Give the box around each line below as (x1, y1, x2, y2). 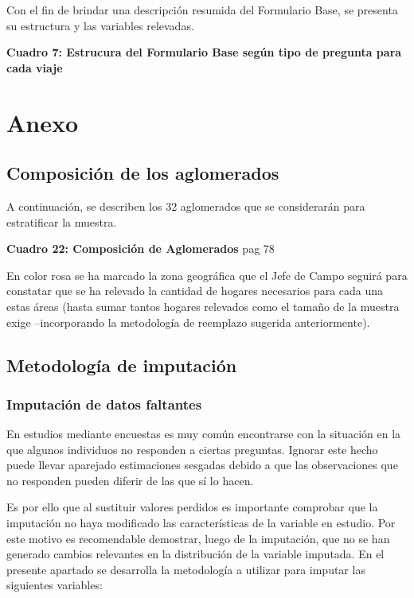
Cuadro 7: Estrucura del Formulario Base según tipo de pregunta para (6, 44, 402, 60)
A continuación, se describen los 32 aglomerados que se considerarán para (6, 197, 365, 214)
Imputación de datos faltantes (6, 394, 202, 414)
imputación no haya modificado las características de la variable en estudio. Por (6, 515, 396, 531)
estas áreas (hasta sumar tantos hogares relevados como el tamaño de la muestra (6, 297, 400, 314)
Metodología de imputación (6, 352, 237, 377)
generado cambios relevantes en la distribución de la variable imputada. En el (6, 546, 385, 562)
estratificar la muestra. (6, 213, 117, 230)
